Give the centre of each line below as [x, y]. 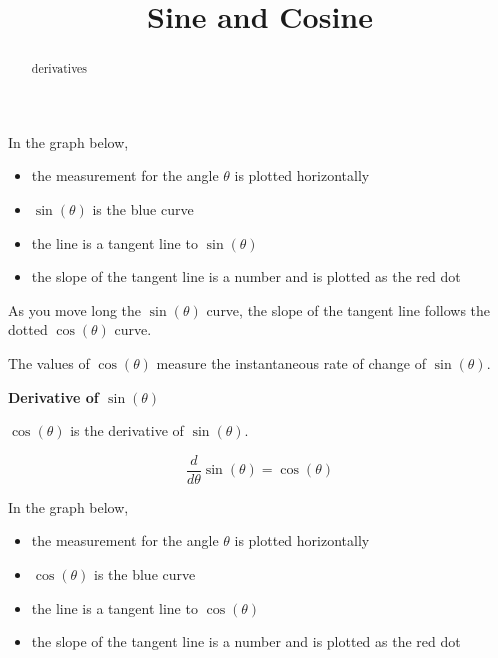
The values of [49, 362]
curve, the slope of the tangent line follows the [348, 309]
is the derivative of [127, 430]
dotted [28, 329]
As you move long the [75, 309]
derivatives [59, 68]
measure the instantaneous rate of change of [291, 362]
